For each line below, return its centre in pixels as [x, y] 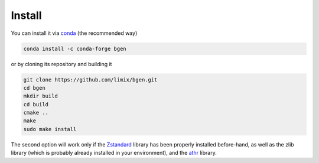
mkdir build [41, 96]
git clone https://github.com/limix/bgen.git [90, 79]
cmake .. [36, 113]
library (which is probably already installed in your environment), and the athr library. [114, 153]
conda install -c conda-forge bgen [75, 48]
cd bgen [34, 88]
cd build [36, 104]
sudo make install [50, 129]
